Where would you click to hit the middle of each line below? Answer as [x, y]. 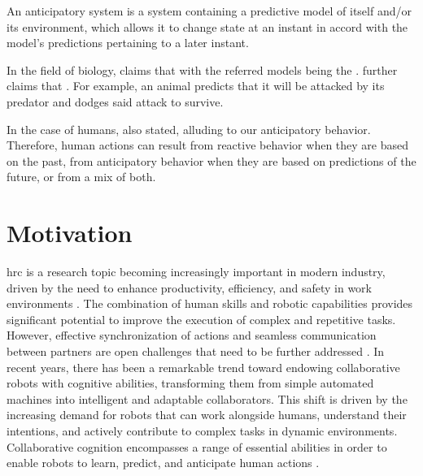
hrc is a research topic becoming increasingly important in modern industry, [196, 272]
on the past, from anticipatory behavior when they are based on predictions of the [211, 160]
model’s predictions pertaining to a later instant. [128, 43]
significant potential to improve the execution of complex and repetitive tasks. [201, 319]
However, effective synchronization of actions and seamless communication [192, 335]
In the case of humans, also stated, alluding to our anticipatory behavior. [189, 129]
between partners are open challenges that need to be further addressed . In [196, 351]
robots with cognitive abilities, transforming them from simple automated [190, 383]
